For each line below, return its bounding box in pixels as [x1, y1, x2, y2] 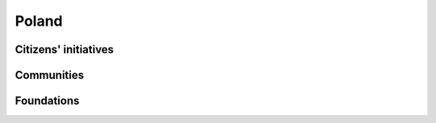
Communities [15, 68, 85, 82]
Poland [15, 12, 64, 30]
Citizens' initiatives [15, 43, 115, 56]
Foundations [15, 94, 80, 108]
